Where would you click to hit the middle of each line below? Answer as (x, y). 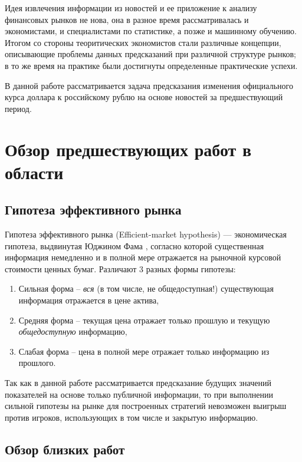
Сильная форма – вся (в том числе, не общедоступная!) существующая (146, 288)
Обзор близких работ (65, 449)
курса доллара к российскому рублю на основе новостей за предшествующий (144, 97)
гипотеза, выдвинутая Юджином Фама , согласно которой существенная (134, 245)
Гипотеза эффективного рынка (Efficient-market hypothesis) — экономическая (146, 234)
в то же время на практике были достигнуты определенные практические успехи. (151, 65)
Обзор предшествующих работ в (128, 149)
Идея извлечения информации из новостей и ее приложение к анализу (131, 8)
